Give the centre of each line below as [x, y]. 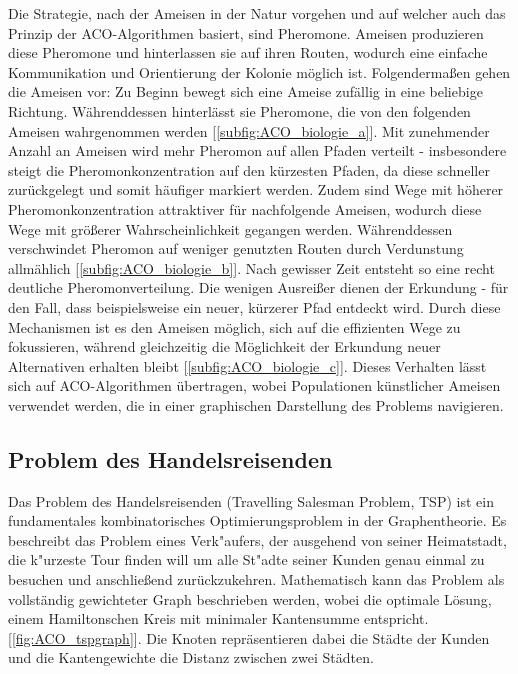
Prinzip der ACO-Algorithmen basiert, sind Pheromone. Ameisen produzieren [246, 32]
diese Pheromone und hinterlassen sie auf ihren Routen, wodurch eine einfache [248, 52]
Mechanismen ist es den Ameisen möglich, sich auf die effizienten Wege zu [234, 326]
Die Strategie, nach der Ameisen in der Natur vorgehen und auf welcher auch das [257, 13]
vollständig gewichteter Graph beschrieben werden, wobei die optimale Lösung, [250, 598]
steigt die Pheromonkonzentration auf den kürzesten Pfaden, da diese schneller [249, 169]
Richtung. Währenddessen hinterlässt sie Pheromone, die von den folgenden [239, 110]
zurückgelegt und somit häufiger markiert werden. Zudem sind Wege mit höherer [256, 189]
